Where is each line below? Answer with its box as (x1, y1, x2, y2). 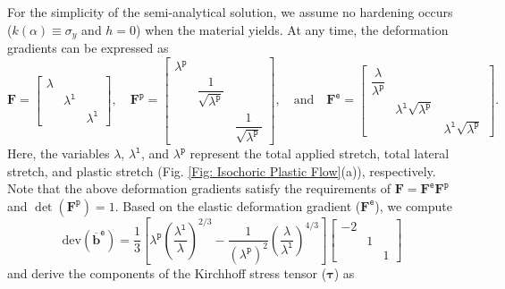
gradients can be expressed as (7, 38, 169, 57)
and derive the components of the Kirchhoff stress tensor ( (7, 263, 327, 282)
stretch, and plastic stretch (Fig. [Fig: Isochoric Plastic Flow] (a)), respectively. (7, 161, 436, 180)
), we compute (375, 196, 453, 215)
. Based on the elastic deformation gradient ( (114, 196, 361, 215)
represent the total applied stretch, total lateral (189, 144, 450, 163)
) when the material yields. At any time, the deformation (136, 20, 449, 38)
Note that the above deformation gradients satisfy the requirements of (7, 179, 391, 198)
